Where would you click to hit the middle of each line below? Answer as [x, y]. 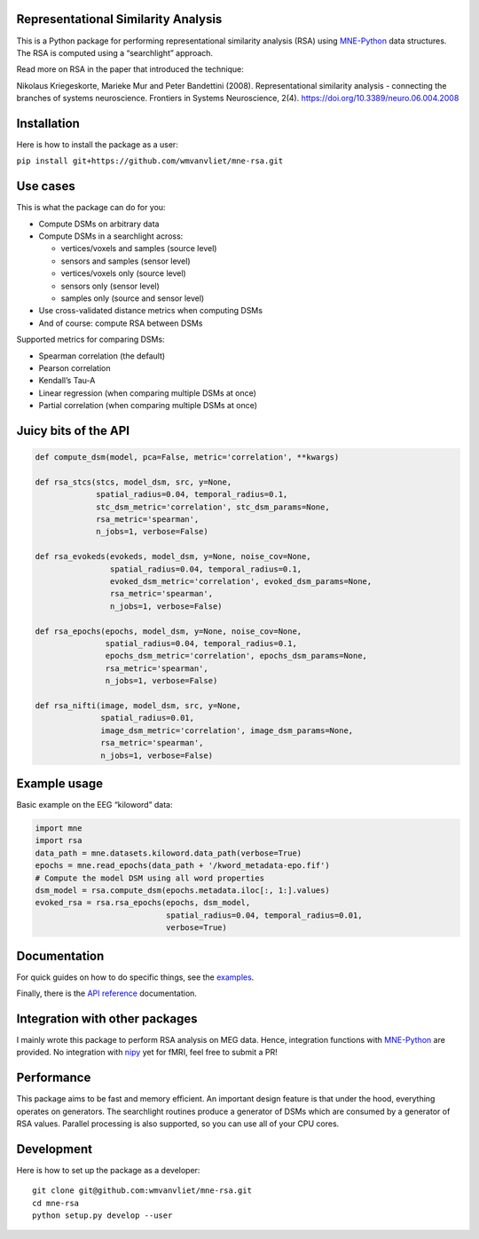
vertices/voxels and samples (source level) [139, 249]
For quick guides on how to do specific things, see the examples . [135, 977]
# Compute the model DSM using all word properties [150, 878]
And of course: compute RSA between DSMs [121, 323]
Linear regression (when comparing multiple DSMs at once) [148, 393]
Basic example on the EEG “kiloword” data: [94, 805]
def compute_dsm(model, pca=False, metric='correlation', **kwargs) [187, 458]
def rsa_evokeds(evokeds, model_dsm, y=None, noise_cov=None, [173, 556]
